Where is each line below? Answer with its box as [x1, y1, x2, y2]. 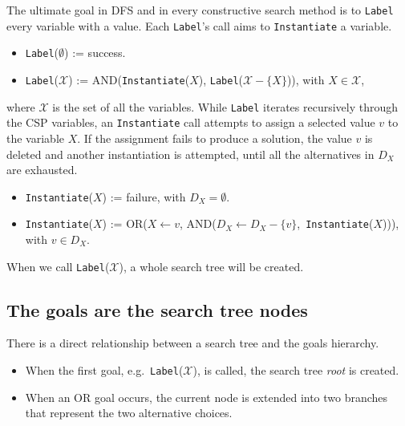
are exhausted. [6, 161, 78, 178]
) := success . [64, 44, 126, 61]
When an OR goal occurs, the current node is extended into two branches [25, 388, 388, 405]
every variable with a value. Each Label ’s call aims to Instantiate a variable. [6, 17, 392, 34]
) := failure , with [102, 188, 186, 205]
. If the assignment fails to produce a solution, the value [77, 129, 352, 146]
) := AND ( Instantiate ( [68, 71, 190, 87]
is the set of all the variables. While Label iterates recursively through [52, 98, 399, 115]
